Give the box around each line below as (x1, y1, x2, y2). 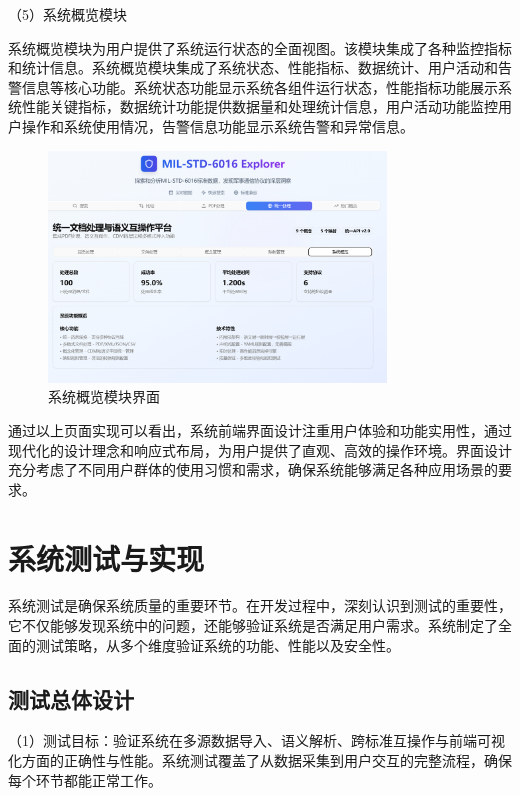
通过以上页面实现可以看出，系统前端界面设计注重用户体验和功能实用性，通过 (8, 419, 512, 440)
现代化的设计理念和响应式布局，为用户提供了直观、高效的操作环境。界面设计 (8, 439, 512, 460)
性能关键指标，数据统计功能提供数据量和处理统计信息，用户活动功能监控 (21, 96, 498, 117)
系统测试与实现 (8, 537, 205, 578)
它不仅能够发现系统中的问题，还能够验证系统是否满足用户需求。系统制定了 (8, 615, 498, 636)
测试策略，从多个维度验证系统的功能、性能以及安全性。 (35, 634, 400, 655)
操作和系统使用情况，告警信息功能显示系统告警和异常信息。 (21, 115, 414, 136)
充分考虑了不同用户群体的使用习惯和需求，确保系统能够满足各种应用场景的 (8, 459, 498, 480)
